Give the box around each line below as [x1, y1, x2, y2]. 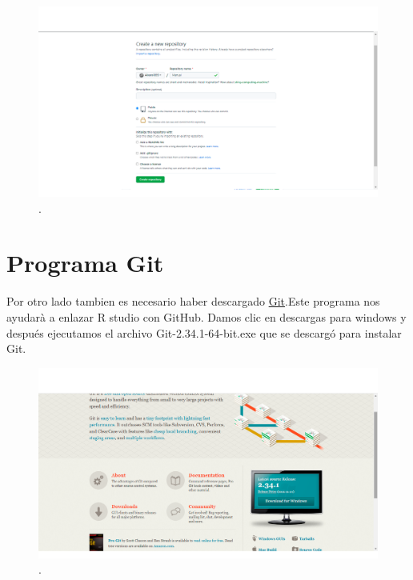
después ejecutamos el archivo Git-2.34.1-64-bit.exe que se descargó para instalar [6, 324, 402, 341]
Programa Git [6, 246, 164, 279]
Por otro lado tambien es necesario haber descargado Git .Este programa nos [6, 293, 380, 310]
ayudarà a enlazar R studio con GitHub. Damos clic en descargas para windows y [6, 308, 407, 325]
